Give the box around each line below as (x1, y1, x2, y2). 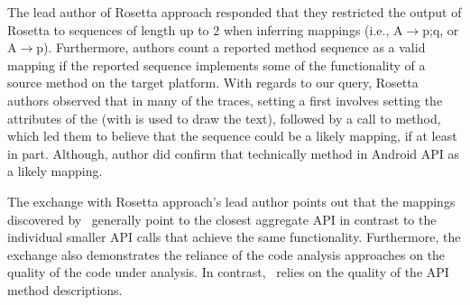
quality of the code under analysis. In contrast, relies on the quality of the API (7, 263, 449, 282)
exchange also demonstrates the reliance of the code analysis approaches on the (7, 245, 446, 263)
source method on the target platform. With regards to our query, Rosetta (7, 73, 419, 92)
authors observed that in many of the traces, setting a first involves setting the (7, 90, 443, 109)
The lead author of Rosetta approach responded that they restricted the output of (7, 3, 462, 21)
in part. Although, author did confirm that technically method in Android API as (7, 143, 460, 162)
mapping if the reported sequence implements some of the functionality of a (7, 55, 426, 74)
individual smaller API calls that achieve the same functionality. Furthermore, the (7, 227, 461, 246)
